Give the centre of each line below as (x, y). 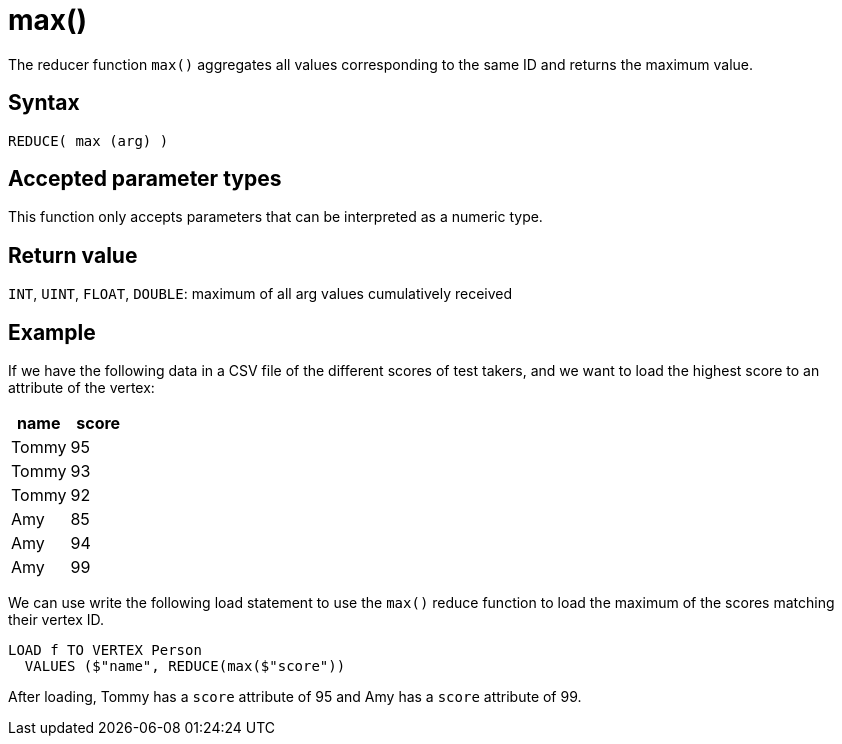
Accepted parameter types (145, 179)
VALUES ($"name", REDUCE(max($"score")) (185, 666)
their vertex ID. (56, 620)
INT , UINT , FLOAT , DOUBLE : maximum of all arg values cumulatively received (260, 294)
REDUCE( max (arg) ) (88, 140)
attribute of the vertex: (81, 388)
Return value (73, 255)
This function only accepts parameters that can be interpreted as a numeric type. (275, 217)
